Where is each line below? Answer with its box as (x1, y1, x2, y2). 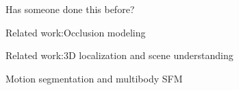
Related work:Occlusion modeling (5, 25, 146, 39)
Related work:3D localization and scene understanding (5, 48, 234, 63)
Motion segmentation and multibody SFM (5, 71, 183, 85)
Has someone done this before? (5, 2, 135, 16)
